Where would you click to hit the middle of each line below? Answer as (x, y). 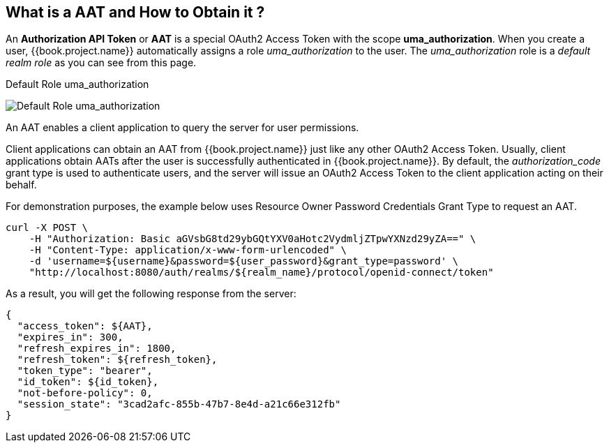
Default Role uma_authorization (77, 84)
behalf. (21, 185)
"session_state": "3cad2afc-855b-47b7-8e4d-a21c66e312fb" (179, 404)
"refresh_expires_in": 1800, (97, 349)
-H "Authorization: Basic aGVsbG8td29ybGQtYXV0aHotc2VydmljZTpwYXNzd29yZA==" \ (253, 239)
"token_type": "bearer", (85, 371)
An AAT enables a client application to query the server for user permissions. (182, 128)
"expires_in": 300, (70, 337)
